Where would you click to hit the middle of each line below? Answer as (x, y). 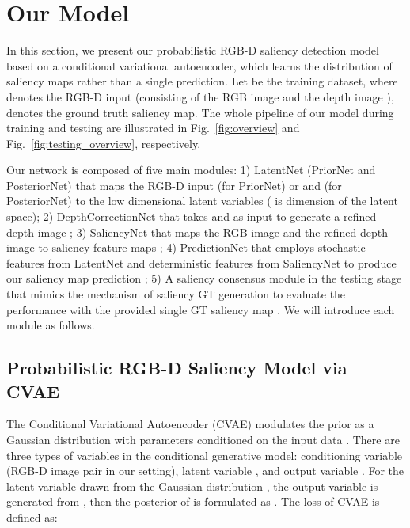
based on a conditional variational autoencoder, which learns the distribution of (199, 65)
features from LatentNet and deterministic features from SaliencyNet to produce (201, 262)
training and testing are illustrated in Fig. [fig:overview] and (153, 128)
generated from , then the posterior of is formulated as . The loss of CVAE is (193, 501)
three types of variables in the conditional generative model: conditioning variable (205, 455)
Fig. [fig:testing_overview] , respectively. (104, 143)
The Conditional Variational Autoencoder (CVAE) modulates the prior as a (190, 424)
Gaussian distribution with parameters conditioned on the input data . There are (203, 439)
